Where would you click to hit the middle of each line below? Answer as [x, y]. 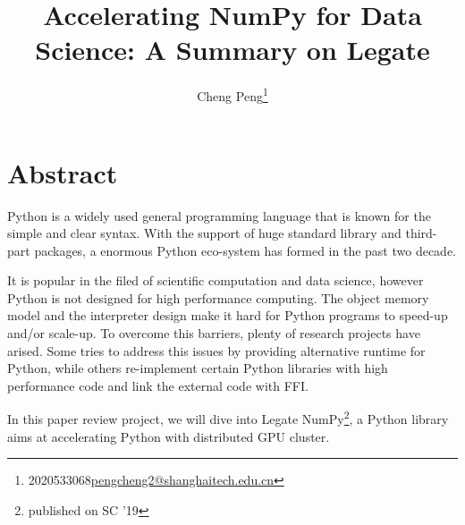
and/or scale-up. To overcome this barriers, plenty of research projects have [214, 333]
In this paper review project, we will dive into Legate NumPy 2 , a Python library [228, 418]
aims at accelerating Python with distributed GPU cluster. [169, 436]
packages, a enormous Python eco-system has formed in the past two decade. [245, 250]
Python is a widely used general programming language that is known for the [219, 215]
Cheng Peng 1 [232, 94]
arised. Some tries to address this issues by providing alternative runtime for [216, 350]
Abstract [63, 172]
